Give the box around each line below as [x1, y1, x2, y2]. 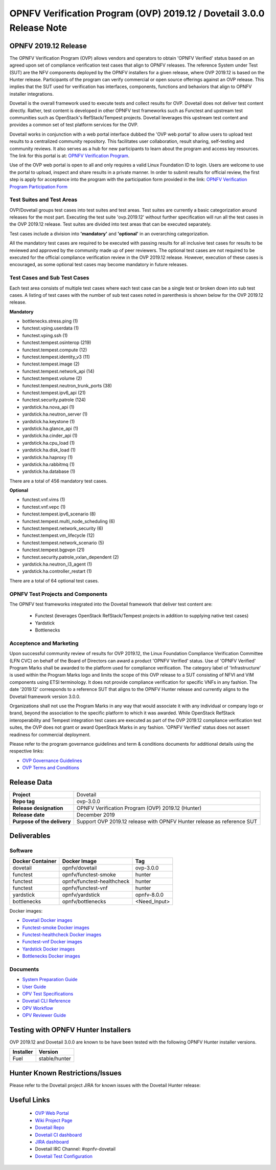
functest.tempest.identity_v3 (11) [22, 354, 90, 360]
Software [9, 847, 33, 854]
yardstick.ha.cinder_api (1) [22, 432, 78, 439]
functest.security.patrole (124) [22, 397, 86, 403]
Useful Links [9, 1095, 51, 1104]
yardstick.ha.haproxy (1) [22, 454, 73, 460]
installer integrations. [9, 91, 54, 97]
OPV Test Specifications [22, 991, 74, 996]
